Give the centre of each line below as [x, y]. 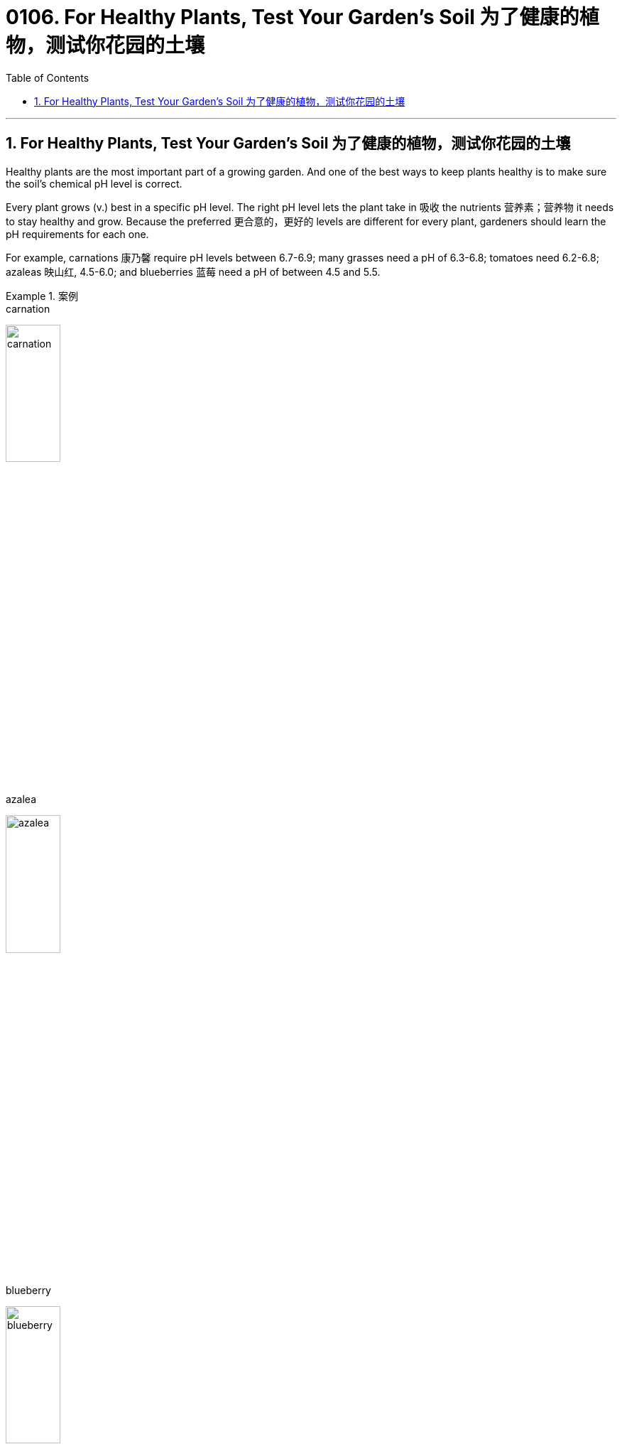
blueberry [28, 1290]
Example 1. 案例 [42, 296]
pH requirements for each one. [77, 234]
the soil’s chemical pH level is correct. [94, 183]
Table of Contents [48, 77]
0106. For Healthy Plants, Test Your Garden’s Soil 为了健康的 [293, 17]
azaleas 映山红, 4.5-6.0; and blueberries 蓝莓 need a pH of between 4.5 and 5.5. [193, 271]
